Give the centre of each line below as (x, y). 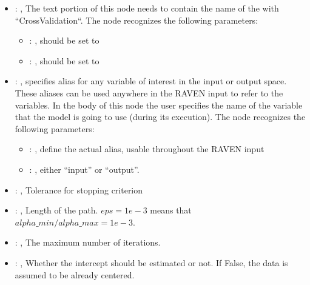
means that (171, 210)
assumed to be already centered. (75, 274)
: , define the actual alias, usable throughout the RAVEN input (147, 149)
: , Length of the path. (56, 210)
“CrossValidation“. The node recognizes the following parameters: (136, 20)
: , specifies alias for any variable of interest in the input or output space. (151, 81)
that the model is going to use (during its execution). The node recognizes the (160, 117)
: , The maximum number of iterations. (88, 242)
